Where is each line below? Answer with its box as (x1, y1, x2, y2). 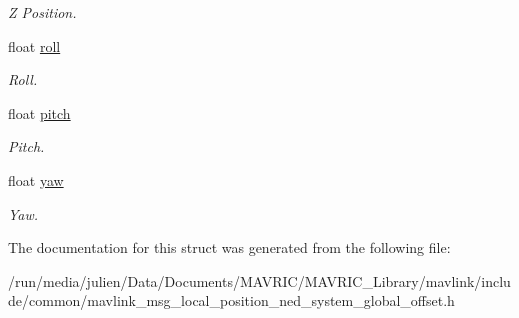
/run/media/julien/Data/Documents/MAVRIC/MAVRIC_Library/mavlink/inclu (8, 270, 511, 291)
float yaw (8, 169, 64, 190)
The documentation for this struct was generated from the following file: (8, 237, 451, 258)
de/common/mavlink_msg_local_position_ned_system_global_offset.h (8, 290, 455, 311)
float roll (8, 35, 61, 56)
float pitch (8, 102, 71, 123)
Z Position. (8, 2, 77, 22)
